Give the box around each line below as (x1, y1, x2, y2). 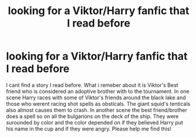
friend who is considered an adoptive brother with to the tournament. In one (6, 87, 190, 95)
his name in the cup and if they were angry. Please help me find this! (6, 125, 172, 132)
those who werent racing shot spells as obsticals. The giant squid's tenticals (6, 100, 191, 107)
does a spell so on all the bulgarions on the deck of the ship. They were (6, 113, 179, 120)
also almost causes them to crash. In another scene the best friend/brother (6, 106, 188, 113)
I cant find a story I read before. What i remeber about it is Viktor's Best (6, 81, 178, 89)
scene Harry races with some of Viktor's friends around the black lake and (6, 94, 186, 101)
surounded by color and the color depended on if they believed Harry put (6, 119, 184, 126)
